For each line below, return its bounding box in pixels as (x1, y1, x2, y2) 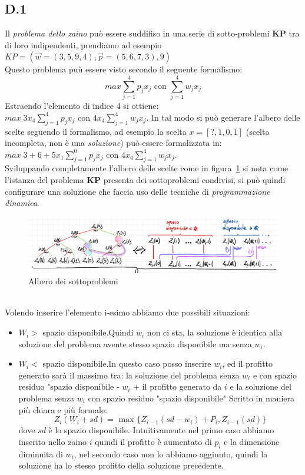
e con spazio (253, 368, 297, 381)
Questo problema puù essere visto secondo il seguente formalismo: (5, 63, 243, 75)
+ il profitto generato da (133, 380, 222, 393)
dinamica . (5, 197, 40, 209)
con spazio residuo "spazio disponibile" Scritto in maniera (88, 392, 294, 404)
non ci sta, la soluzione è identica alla (147, 326, 283, 338)
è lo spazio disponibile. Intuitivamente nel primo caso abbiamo (48, 424, 274, 436)
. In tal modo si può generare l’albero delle (146, 111, 300, 123)
